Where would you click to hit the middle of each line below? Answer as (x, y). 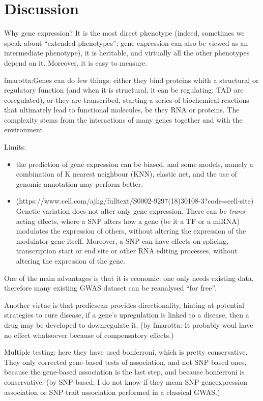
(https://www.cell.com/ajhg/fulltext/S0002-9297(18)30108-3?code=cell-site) (135, 201)
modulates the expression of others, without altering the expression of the (131, 231)
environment (23, 130)
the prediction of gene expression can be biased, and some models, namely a (135, 164)
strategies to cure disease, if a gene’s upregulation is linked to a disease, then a (127, 315)
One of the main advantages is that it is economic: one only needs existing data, (129, 278)
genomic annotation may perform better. (80, 183)
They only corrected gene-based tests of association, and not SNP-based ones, (125, 362)
